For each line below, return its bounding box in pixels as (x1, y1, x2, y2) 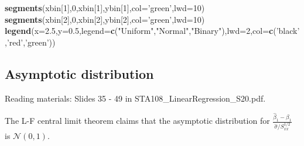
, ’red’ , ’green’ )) (5, 36, 56, 48)
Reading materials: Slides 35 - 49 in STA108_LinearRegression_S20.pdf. (5, 92, 266, 104)
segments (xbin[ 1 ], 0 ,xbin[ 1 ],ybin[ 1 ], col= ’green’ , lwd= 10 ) (5, 2, 205, 13)
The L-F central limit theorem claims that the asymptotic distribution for (5, 114, 270, 126)
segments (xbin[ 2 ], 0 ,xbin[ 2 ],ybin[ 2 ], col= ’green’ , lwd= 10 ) (5, 13, 205, 25)
